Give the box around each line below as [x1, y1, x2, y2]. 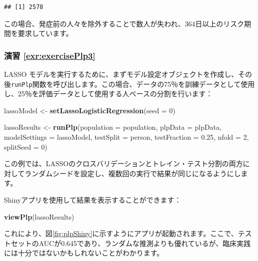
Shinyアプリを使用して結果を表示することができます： [4, 195, 181, 205]
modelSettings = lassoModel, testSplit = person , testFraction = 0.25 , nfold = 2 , [4, 132, 249, 142]
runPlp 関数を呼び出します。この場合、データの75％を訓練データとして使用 [11, 78, 255, 89]
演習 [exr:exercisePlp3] [4, 49, 96, 61]
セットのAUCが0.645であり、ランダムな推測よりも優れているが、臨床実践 [10, 238, 251, 248]
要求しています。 [17, 28, 73, 38]
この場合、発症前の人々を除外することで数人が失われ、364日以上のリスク [4, 18, 245, 28]
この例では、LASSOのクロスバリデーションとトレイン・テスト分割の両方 [4, 158, 243, 169]
